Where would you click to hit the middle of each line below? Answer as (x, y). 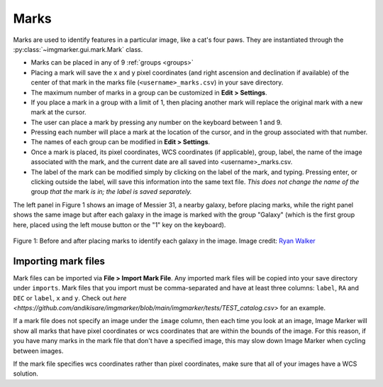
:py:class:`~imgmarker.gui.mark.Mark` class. (78, 49)
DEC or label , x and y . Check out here (70, 298)
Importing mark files (59, 261)
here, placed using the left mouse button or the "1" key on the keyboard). (120, 224)
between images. (38, 351)
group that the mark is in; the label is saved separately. (111, 192)
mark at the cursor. (59, 112)
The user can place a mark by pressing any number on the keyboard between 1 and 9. (157, 122)
